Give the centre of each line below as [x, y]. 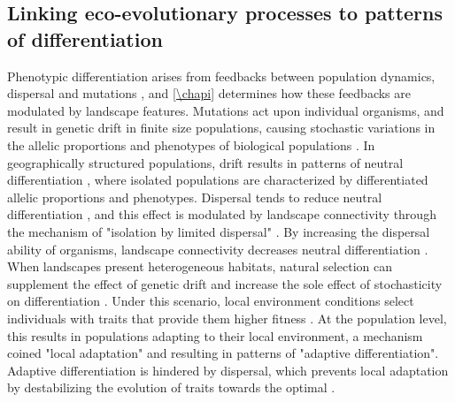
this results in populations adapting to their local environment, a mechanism [215, 335]
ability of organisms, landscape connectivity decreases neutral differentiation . [218, 249]
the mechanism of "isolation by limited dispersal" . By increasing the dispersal [219, 231]
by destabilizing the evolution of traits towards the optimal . [171, 387]
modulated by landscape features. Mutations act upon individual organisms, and [226, 110]
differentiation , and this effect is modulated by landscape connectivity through [222, 214]
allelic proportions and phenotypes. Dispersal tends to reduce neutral [195, 197]
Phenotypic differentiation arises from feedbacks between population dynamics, [221, 76]
